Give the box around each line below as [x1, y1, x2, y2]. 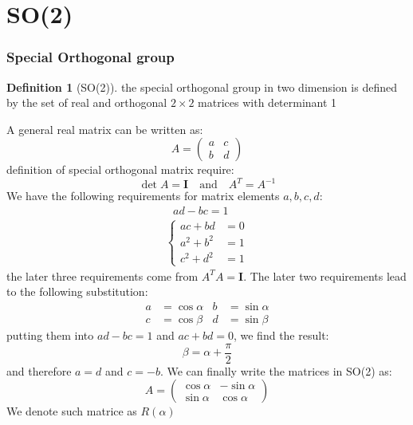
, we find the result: [233, 326, 329, 343]
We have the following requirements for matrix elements [6, 187, 280, 204]
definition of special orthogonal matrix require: [6, 161, 234, 178]
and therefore [6, 362, 72, 379]
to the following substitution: [6, 283, 148, 300]
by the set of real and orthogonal [6, 94, 167, 111]
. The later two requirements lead [243, 267, 407, 284]
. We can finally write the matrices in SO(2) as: [159, 362, 392, 379]
